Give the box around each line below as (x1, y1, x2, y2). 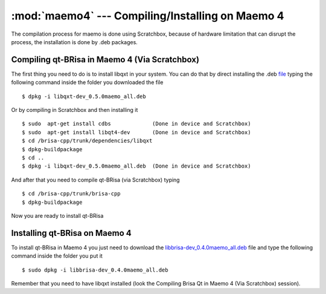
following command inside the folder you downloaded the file (11, 79, 164, 86)
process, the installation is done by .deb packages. (11, 38, 138, 45)
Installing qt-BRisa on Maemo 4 (11, 227, 132, 238)
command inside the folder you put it (11, 252, 103, 260)
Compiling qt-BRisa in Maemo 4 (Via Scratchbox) (11, 54, 199, 65)
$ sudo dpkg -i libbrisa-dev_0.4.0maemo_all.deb (22, 266, 168, 273)
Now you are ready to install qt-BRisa (11, 212, 104, 219)
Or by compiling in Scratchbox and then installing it (11, 106, 138, 114)
